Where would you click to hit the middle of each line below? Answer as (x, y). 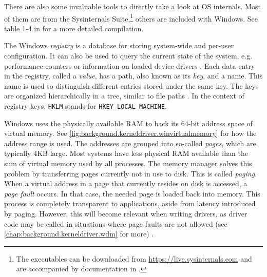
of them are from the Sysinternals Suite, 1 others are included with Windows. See (131, 17)
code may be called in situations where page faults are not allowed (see (116, 223)
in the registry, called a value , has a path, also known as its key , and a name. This (133, 76)
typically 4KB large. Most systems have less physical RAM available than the (126, 153)
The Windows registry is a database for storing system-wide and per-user (119, 45)
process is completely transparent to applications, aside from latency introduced (130, 203)
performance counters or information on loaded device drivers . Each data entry (130, 65)
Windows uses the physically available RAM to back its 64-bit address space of (128, 123)
